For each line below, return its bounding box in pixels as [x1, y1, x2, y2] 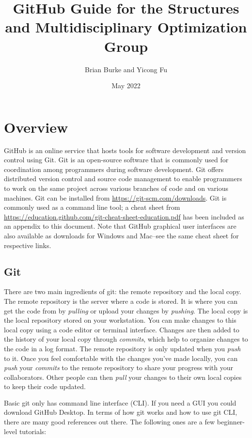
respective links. [4, 240, 51, 250]
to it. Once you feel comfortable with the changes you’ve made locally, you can [4, 353, 238, 363]
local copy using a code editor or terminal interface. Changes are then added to [4, 324, 239, 334]
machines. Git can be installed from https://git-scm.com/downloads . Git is [4, 192, 227, 203]
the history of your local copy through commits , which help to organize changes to [4, 334, 248, 344]
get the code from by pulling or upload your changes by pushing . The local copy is [4, 305, 248, 315]
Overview [4, 117, 68, 137]
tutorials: [19, 426, 47, 436]
